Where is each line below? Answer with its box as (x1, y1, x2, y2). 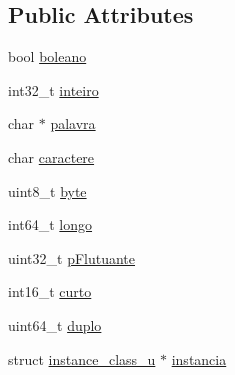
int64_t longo (8, 214, 93, 235)
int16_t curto (8, 281, 92, 302)
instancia (171, 348, 227, 369)
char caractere (8, 146, 95, 167)
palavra (50, 113, 96, 134)
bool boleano (8, 46, 87, 67)
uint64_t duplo (8, 314, 102, 335)
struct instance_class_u (8, 348, 156, 369)
